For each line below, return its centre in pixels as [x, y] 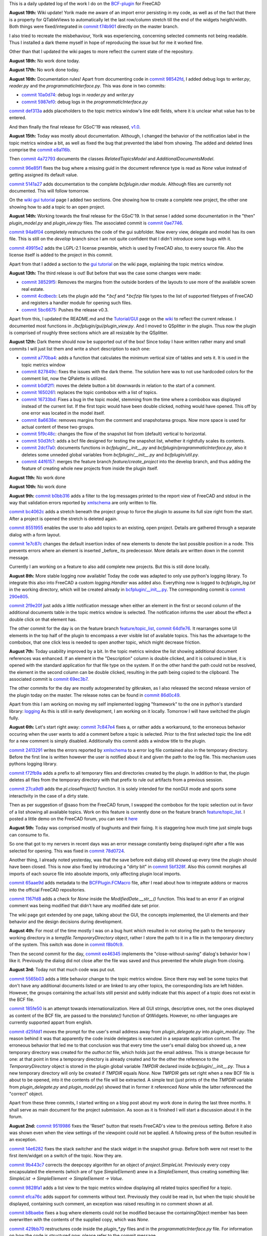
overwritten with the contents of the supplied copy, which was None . [79, 1220]
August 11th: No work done [37, 478]
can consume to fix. [29, 835]
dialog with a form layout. [35, 534]
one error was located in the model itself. [63, 413]
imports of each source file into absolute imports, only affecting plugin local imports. [95, 874]
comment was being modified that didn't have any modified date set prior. [85, 906]
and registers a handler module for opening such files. [77, 303]
